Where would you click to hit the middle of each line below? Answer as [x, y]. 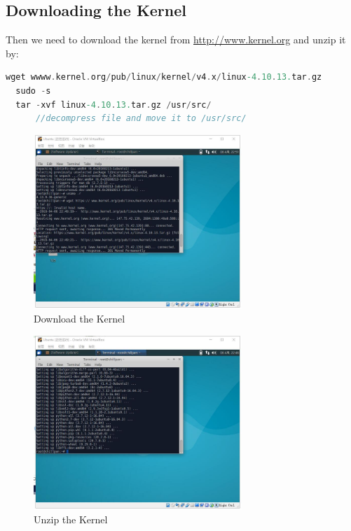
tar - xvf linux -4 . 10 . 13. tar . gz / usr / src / [113, 105]
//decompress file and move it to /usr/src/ [141, 119]
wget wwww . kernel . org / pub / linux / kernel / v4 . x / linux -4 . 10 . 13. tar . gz [164, 77]
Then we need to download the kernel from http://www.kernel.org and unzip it [176, 40]
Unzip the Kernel [71, 519]
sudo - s [33, 91]
